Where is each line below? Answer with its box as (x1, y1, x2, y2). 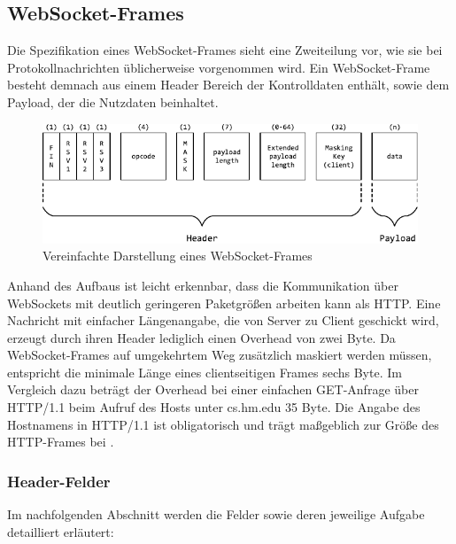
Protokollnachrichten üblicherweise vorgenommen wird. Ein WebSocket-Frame (7, 58, 430, 76)
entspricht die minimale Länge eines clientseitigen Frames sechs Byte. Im (7, 362, 402, 381)
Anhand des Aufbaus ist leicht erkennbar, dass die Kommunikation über (7, 276, 398, 294)
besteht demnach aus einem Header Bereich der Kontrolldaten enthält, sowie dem (7, 75, 450, 94)
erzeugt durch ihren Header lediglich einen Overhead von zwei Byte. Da (7, 328, 396, 346)
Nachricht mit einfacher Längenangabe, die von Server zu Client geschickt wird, (7, 311, 439, 330)
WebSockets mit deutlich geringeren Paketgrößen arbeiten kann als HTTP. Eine (7, 293, 441, 312)
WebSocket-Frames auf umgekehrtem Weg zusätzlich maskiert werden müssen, (7, 346, 432, 364)
